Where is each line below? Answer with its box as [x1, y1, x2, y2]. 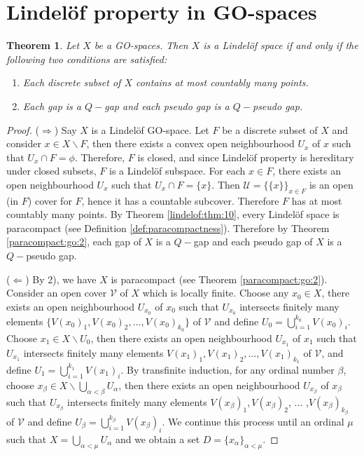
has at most [291, 193, 342, 208]
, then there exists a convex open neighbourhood [86, 136, 295, 151]
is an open [309, 177, 353, 191]
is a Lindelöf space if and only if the [203, 38, 358, 53]
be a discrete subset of [222, 122, 318, 137]
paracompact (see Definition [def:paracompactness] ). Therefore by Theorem [6, 220, 330, 235]
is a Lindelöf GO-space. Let [91, 122, 209, 137]
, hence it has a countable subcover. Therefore [81, 193, 279, 208]
